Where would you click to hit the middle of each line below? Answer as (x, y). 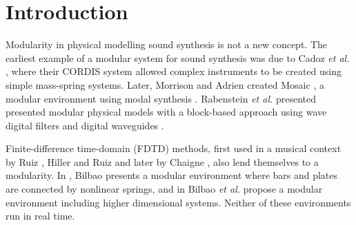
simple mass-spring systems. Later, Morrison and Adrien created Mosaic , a (165, 84)
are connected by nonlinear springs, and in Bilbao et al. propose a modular (164, 189)
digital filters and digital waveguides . (85, 125)
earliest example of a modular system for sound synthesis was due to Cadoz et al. (178, 57)
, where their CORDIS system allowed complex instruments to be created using (174, 71)
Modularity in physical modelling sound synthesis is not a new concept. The (167, 44)
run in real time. (40, 216)
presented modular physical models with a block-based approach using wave (166, 112)
